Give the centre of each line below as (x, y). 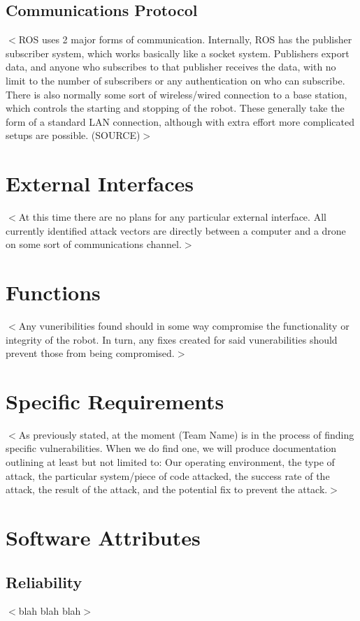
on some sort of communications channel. (94, 244)
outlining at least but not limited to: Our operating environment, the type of (170, 462)
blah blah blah (50, 611)
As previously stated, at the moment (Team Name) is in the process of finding (186, 434)
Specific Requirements (115, 401)
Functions (53, 292)
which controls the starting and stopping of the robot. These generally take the (175, 108)
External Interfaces (100, 183)
